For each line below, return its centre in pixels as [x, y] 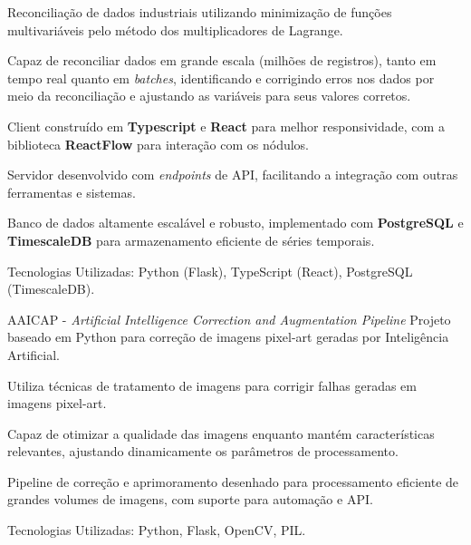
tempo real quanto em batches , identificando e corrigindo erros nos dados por [221, 78]
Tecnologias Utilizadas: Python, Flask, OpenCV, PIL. [157, 530]
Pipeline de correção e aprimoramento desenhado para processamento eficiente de [233, 481]
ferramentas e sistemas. [72, 192]
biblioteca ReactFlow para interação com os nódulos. [159, 144]
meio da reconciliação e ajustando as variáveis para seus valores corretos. [209, 96]
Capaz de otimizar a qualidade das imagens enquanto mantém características [221, 433]
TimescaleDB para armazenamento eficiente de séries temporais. [191, 240]
